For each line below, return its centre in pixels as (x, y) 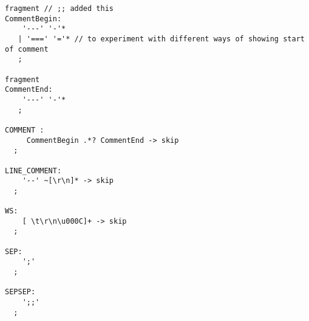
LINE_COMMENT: (33, 171)
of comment (27, 49)
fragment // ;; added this (59, 9)
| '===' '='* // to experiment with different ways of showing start (161, 39)
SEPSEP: (20, 292)
